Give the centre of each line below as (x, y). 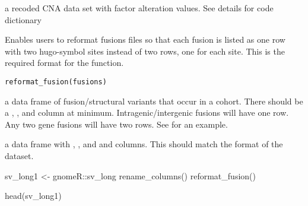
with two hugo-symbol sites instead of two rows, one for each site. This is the (145, 51)
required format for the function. (64, 63)
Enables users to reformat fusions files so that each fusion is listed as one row (145, 39)
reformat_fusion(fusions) (56, 82)
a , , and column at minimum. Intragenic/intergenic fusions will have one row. (147, 112)
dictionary (23, 19)
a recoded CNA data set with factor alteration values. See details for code (139, 8)
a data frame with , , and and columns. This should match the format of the (144, 144)
